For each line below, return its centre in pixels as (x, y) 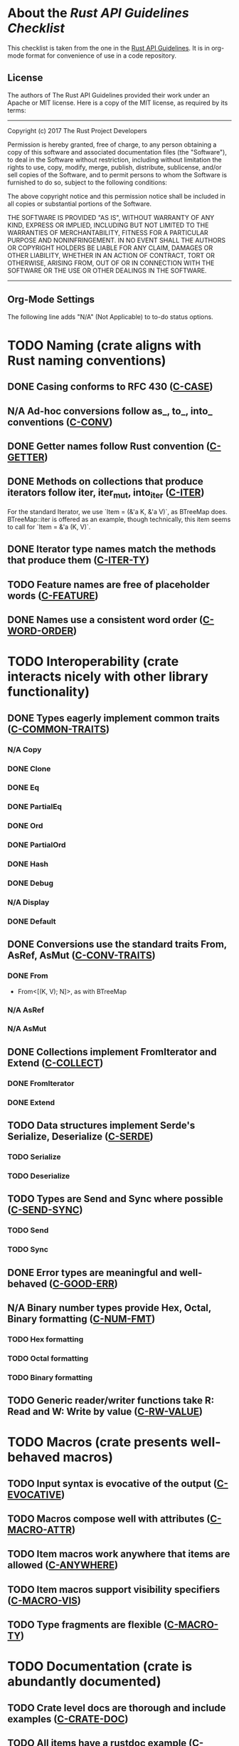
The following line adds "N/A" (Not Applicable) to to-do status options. (110, 317)
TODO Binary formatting (50, 1377)
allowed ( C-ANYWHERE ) (63, 1565)
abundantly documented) (84, 1682)
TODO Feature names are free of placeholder (108, 584)
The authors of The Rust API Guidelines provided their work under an (108, 95)
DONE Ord (25, 826)
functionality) (49, 692)
